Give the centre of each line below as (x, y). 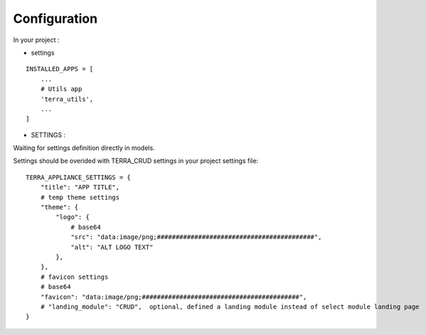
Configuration (55, 18)
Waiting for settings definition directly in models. (84, 148)
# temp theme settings (80, 197)
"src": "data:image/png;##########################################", (196, 237)
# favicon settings (74, 277)
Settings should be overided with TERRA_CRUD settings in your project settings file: (136, 161)
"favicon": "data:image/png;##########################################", (174, 297)
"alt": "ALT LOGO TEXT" (112, 247)
